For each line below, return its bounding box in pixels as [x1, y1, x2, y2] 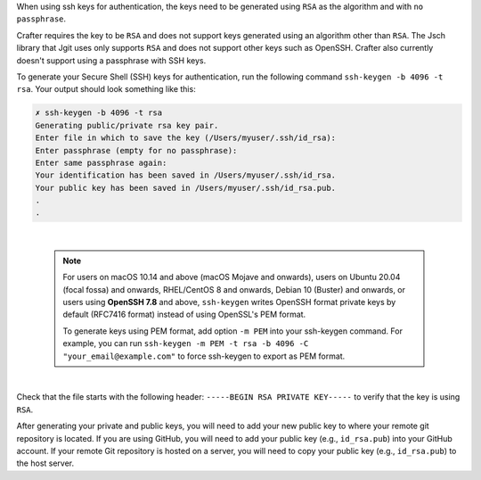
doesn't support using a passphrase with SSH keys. [16, 54, 207, 66]
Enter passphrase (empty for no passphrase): [35, 145, 238, 155]
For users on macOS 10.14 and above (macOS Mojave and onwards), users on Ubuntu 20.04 [62, 272, 401, 283]
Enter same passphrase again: [35, 157, 167, 168]
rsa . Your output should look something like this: [16, 84, 196, 95]
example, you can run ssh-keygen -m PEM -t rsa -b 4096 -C [62, 338, 309, 349]
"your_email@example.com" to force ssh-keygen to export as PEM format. [62, 351, 346, 361]
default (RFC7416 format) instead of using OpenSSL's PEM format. [62, 309, 306, 320]
